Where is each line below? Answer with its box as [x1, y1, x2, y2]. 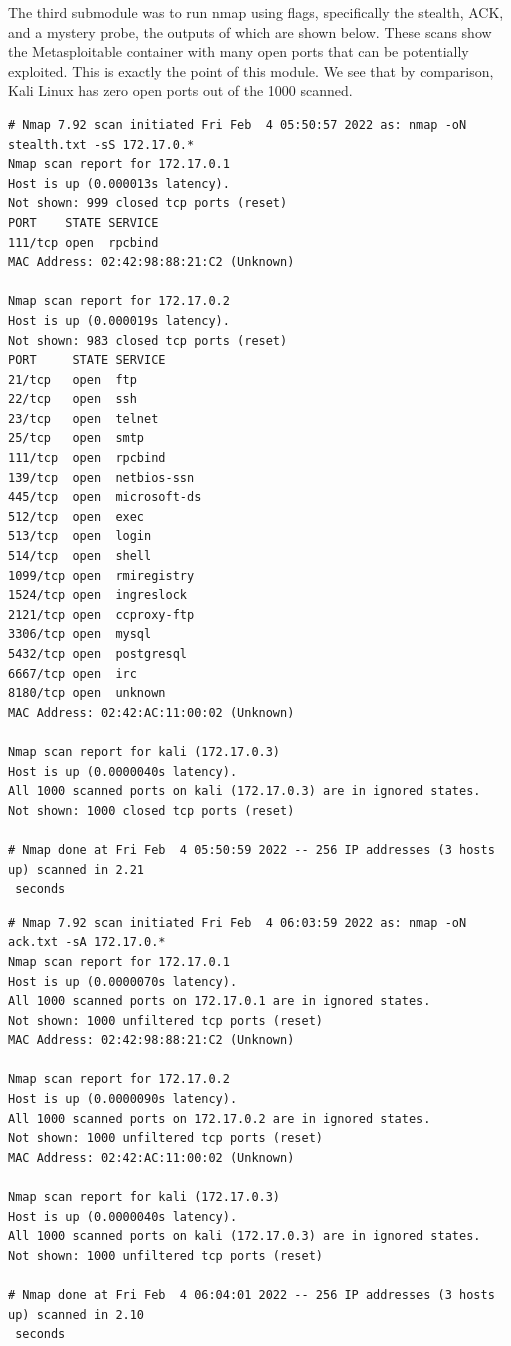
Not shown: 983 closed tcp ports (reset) [8, 333, 288, 348]
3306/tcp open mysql [8, 627, 152, 642]
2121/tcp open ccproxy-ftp [8, 607, 195, 622]
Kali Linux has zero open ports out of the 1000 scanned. [8, 80, 353, 101]
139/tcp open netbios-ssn [8, 470, 195, 485]
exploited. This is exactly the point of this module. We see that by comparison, [8, 60, 494, 81]
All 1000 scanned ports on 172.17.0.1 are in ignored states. [8, 994, 431, 1009]
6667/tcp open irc [8, 666, 137, 681]
